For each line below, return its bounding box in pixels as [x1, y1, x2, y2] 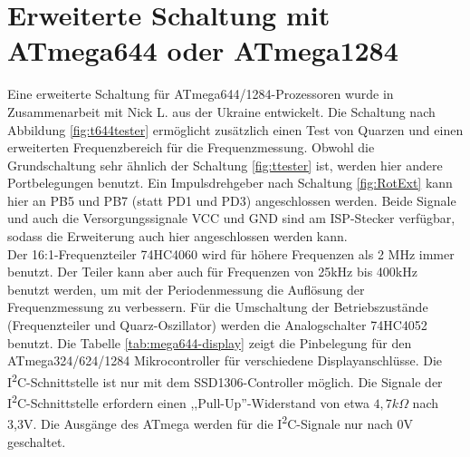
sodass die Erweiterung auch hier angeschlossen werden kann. [7, 227, 348, 246]
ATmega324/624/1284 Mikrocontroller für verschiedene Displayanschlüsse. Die [7, 351, 443, 370]
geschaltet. [7, 432, 66, 451]
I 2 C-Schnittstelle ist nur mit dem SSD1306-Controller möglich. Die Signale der [7, 369, 443, 391]
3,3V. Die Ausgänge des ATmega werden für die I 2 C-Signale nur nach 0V [7, 412, 414, 433]
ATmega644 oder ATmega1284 [7, 32, 398, 69]
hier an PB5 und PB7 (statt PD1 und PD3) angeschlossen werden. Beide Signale [7, 190, 456, 209]
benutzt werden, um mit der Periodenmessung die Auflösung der [7, 279, 365, 298]
